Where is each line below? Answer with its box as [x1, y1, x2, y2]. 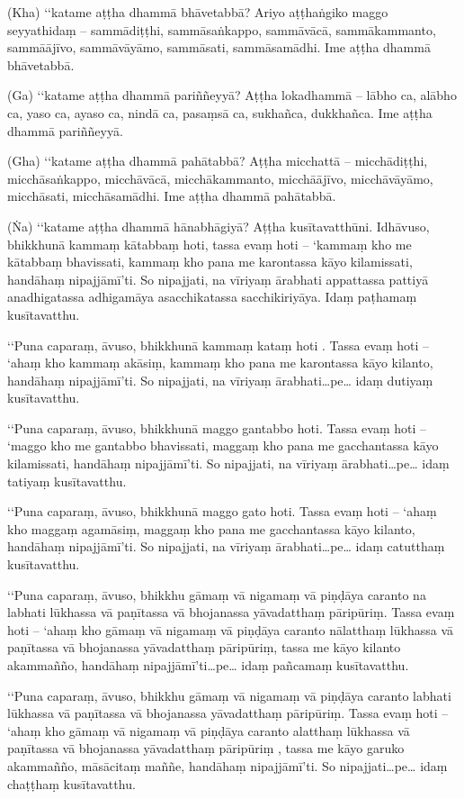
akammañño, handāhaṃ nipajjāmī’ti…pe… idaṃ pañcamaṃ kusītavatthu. [7, 656, 409, 674]
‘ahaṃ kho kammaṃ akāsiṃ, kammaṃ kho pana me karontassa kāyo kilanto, [7, 353, 433, 372]
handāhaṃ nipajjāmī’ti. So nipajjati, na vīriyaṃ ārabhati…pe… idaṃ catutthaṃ [7, 537, 445, 556]
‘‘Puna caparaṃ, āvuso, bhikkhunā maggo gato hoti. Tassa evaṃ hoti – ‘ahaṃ [7, 502, 437, 521]
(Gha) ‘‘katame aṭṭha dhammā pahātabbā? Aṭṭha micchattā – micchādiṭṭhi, [7, 151, 428, 170]
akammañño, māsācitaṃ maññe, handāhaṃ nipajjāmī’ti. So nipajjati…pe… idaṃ [7, 756, 448, 775]
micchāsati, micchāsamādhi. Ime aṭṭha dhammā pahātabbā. [7, 186, 336, 205]
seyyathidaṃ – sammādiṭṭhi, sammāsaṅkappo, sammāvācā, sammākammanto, [7, 20, 436, 39]
